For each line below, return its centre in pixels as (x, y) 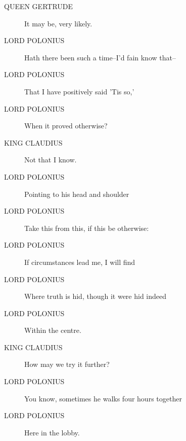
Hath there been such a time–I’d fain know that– (100, 57)
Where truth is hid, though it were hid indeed (96, 296)
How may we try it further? (67, 364)
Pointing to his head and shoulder (77, 194)
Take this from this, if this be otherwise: (87, 228)
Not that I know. (51, 160)
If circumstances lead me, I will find (80, 262)
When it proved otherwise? (66, 126)
